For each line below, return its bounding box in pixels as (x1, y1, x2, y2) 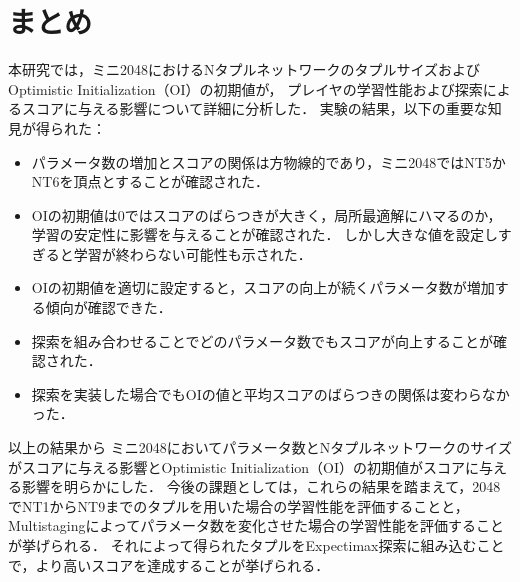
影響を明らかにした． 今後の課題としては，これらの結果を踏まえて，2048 (21, 476, 501, 497)
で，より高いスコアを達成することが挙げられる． (8, 554, 330, 575)
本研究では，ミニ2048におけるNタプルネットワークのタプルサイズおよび (8, 59, 481, 80)
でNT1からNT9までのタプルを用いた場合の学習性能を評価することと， (8, 495, 469, 516)
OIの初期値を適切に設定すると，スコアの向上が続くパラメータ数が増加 (31, 277, 495, 298)
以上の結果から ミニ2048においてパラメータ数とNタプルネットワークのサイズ (8, 437, 512, 458)
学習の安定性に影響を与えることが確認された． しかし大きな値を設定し (31, 224, 498, 245)
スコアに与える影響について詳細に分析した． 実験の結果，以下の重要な (21, 98, 488, 119)
